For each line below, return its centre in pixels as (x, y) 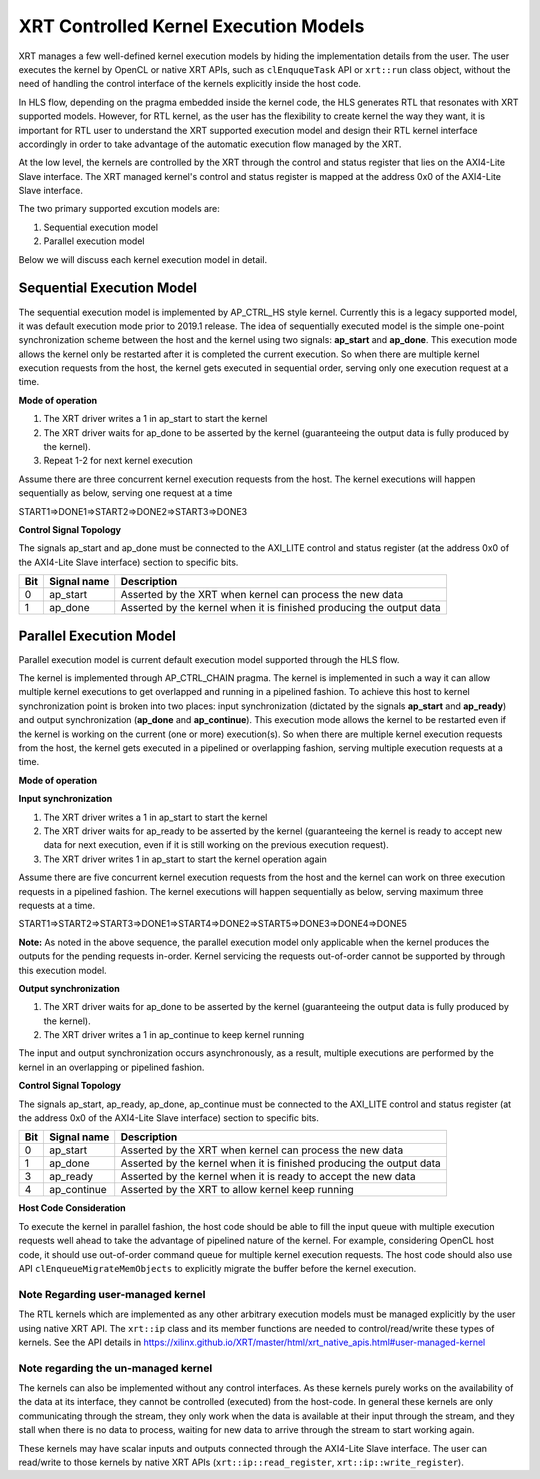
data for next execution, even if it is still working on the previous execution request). (216, 845)
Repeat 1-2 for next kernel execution (118, 461)
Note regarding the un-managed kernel (115, 1368)
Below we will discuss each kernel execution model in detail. (143, 259)
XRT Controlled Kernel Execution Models (191, 26)
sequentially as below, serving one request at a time (125, 493)
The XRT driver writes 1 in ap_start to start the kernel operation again (185, 859)
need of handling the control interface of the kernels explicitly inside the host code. (190, 84)
